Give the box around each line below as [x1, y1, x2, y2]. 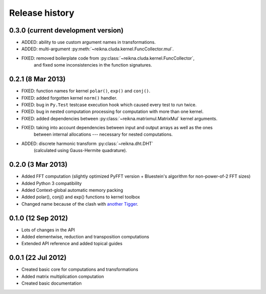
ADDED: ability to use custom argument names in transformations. [21, 39, 156, 45]
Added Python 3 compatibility [21, 180, 82, 186]
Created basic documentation [21, 280, 82, 286]
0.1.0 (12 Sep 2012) [9, 214, 68, 222]
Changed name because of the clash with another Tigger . [21, 201, 138, 207]
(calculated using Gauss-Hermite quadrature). [33, 147, 128, 153]
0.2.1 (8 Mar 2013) [9, 75, 66, 83]
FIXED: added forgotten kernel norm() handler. [21, 95, 118, 101]
